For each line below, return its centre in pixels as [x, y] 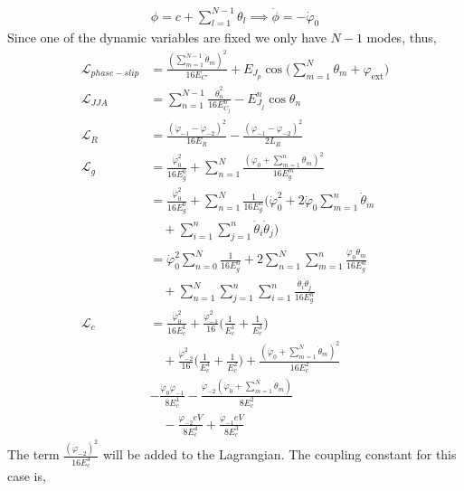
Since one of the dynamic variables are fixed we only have [167, 38]
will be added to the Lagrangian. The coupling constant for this [280, 454]
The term [33, 454]
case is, [27, 476]
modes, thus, [402, 38]
